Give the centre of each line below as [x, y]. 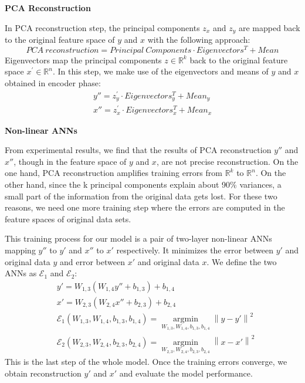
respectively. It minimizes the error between [195, 250]
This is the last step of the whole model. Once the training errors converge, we [146, 362]
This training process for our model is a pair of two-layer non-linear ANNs [138, 238]
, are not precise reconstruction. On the [227, 161]
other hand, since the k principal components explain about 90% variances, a [143, 184]
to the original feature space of [60, 40]
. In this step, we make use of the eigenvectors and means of [160, 71]
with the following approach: [199, 40]
